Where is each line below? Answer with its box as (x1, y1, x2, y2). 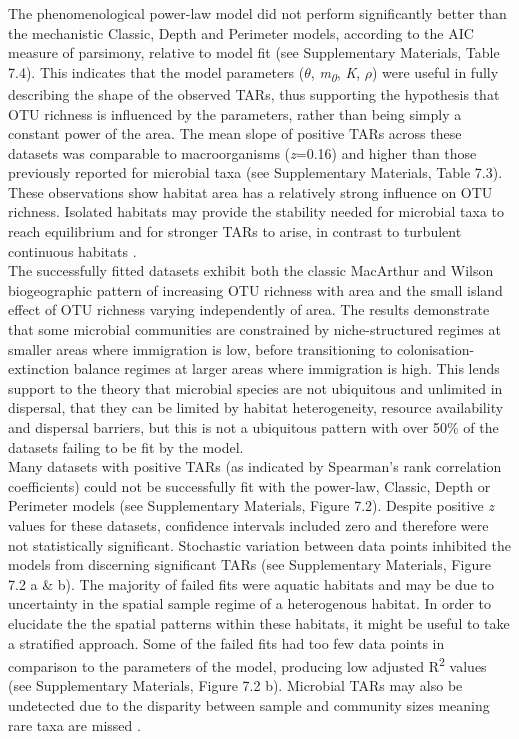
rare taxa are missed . (8, 714, 141, 735)
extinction (8, 358, 70, 379)
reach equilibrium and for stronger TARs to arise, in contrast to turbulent (8, 221, 462, 242)
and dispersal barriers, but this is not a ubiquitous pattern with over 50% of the (8, 417, 499, 437)
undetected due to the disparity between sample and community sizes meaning (8, 694, 490, 715)
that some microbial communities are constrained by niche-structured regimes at (8, 319, 501, 340)
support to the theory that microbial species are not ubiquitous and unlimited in (8, 377, 503, 398)
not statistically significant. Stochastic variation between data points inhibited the (8, 534, 511, 555)
